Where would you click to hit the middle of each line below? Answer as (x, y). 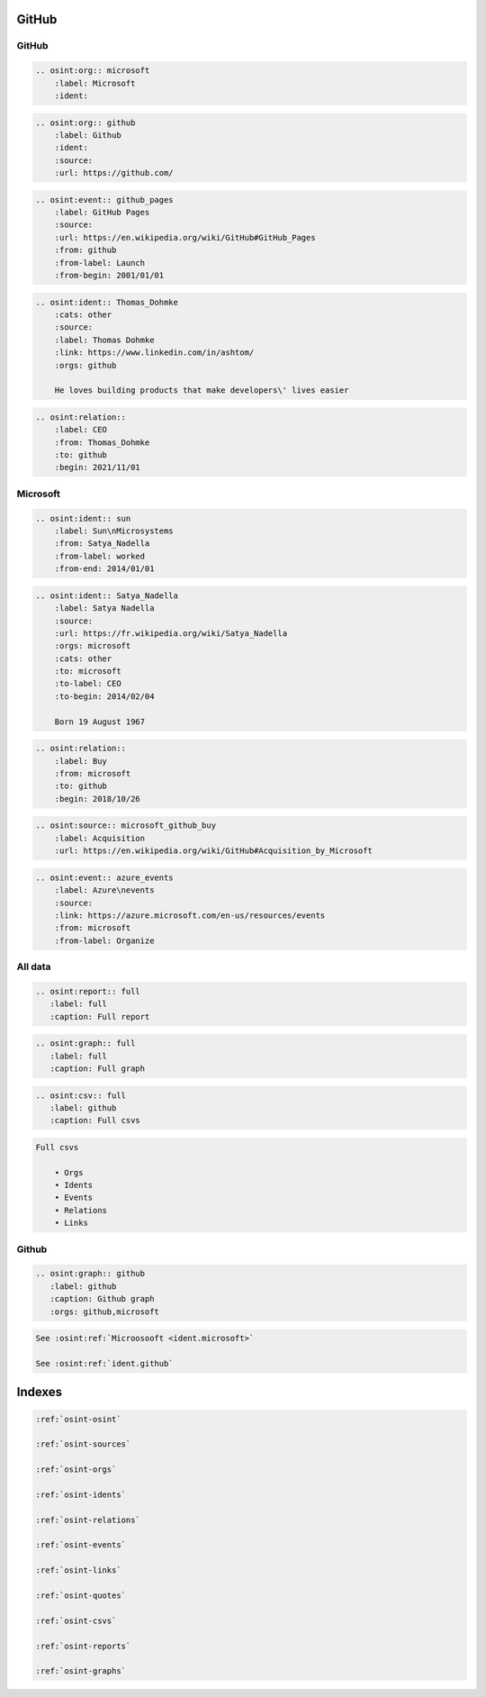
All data (34, 966)
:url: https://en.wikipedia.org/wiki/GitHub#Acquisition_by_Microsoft (214, 851)
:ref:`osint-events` (81, 1545)
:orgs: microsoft (93, 646)
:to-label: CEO (88, 684)
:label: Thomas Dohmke (104, 340)
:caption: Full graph (98, 1068)
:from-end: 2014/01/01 (104, 569)
